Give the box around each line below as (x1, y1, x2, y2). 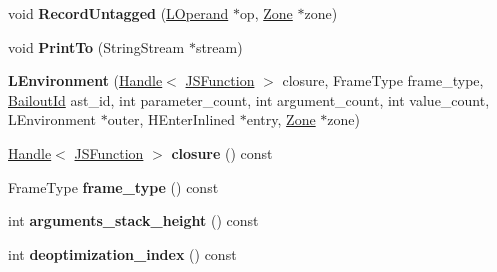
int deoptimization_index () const (8, 243, 237, 264)
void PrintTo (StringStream (8, 36, 185, 57)
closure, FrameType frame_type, (282, 70, 484, 91)
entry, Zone (246, 109, 316, 130)
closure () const (171, 142, 273, 163)
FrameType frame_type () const (8, 176, 219, 197)
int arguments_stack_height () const (8, 210, 259, 231)
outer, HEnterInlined (107, 109, 236, 130)
